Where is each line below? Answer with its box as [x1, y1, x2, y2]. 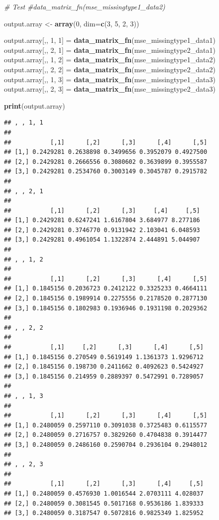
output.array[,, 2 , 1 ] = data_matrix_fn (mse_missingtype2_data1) [4, 44, 216, 55]
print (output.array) [4, 100, 65, 111]
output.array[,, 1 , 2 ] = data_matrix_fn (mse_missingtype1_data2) [4, 54, 216, 65]
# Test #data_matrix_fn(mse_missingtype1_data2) [4, 1, 165, 11]
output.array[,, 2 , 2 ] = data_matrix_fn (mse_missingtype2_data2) [4, 64, 216, 74]
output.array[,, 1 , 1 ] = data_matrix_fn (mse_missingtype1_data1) [4, 35, 216, 45]
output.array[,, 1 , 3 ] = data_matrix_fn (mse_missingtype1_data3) [4, 74, 216, 84]
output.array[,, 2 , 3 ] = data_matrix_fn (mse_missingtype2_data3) [4, 84, 216, 94]
